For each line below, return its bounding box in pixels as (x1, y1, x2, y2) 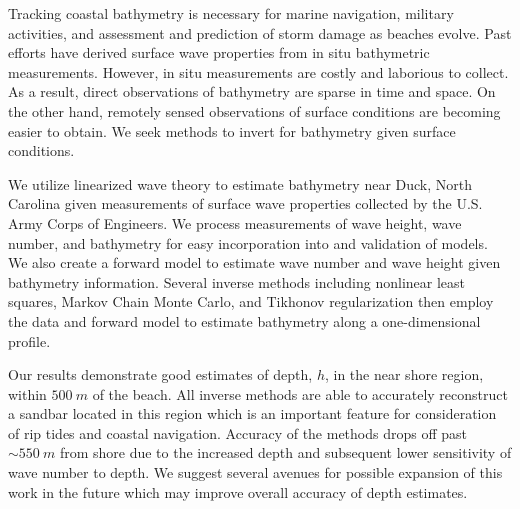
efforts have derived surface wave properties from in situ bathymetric (8, 42, 430, 63)
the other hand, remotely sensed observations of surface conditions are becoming (8, 100, 501, 121)
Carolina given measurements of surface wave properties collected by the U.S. (8, 193, 483, 214)
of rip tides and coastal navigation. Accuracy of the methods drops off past (8, 422, 468, 443)
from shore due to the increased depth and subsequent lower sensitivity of (59, 442, 512, 463)
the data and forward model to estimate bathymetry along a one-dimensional (8, 310, 481, 331)
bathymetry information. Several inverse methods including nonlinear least (8, 271, 466, 292)
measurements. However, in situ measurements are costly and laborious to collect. (8, 61, 509, 82)
